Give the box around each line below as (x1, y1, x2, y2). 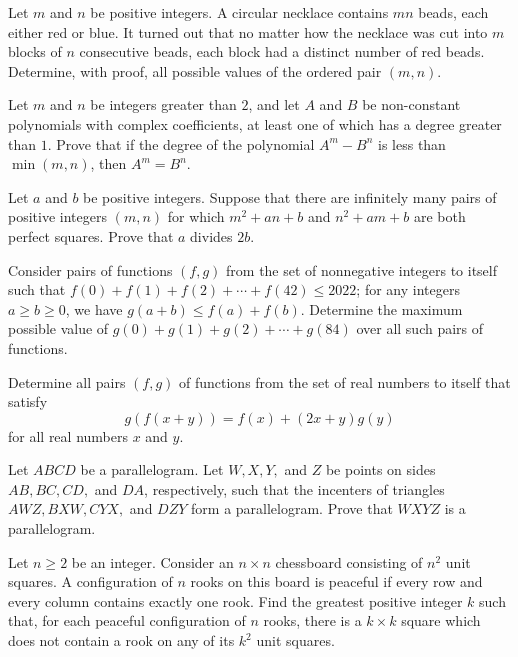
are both (413, 206, 466, 227)
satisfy (8, 391, 48, 412)
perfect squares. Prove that (8, 225, 174, 246)
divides (190, 225, 233, 246)
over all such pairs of (356, 318, 484, 339)
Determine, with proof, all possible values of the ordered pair (8, 60, 382, 81)
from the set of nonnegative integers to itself (226, 259, 497, 280)
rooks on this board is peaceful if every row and (190, 571, 483, 592)
